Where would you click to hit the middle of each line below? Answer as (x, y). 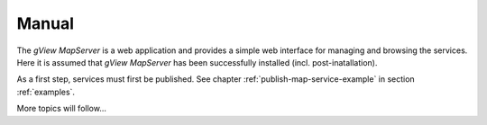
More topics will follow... (62, 109)
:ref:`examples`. (46, 92)
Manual (46, 23)
